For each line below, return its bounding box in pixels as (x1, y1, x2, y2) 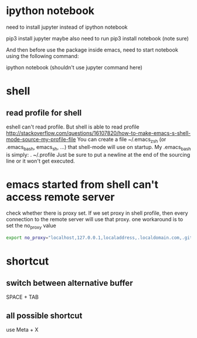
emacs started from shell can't (6, 178, 158, 191)
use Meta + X (6, 326, 39, 333)
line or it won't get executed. (6, 157, 75, 164)
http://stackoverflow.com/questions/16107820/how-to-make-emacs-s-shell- (6, 129, 191, 136)
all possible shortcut (6, 310, 83, 320)
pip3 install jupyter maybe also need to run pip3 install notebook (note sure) (6, 35, 189, 42)
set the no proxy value (6, 222, 57, 231)
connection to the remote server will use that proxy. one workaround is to (6, 216, 184, 223)
